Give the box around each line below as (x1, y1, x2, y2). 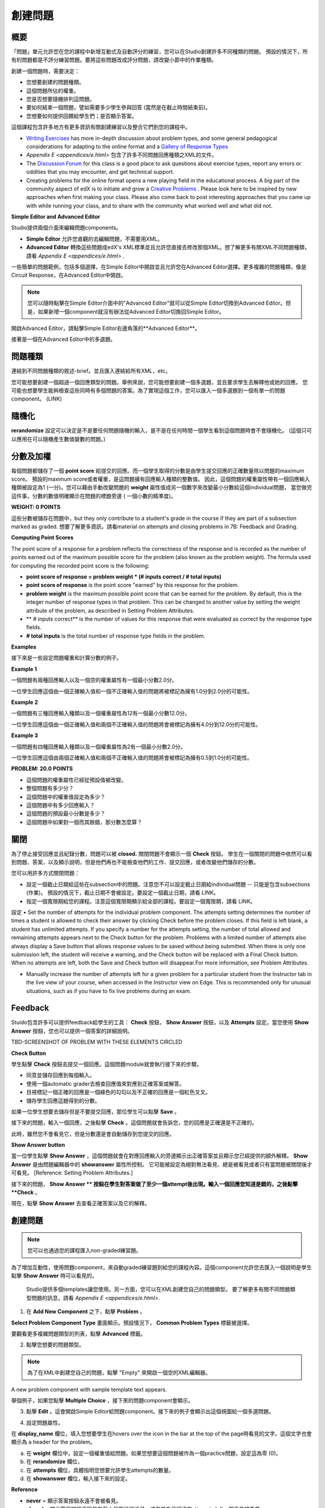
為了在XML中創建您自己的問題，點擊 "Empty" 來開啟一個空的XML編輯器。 (27, 1369, 211, 1377)
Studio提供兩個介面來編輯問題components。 (11, 224, 122, 232)
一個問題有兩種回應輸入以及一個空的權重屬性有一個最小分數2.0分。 (11, 676, 178, 684)
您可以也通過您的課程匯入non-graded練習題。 (27, 1247, 141, 1254)
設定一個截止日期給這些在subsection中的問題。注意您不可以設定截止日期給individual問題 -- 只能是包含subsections (26, 881, 310, 888)
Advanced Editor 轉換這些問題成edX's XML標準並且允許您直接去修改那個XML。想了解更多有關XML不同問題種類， (26, 244, 310, 251)
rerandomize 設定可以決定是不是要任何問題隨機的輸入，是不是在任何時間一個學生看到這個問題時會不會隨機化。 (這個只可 (11, 427, 312, 434)
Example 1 (11, 665, 37, 673)
